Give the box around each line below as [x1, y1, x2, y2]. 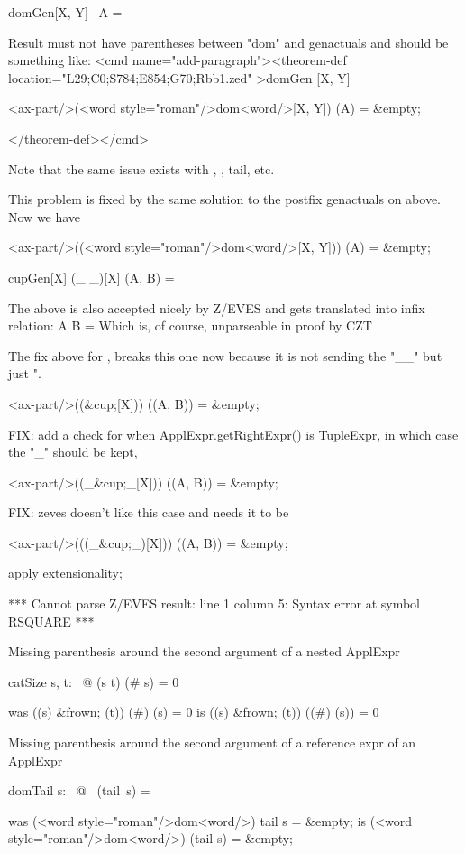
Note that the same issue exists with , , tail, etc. [8, 159, 275, 178]
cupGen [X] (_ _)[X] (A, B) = [8, 267, 175, 286]
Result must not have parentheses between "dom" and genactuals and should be [8, 32, 449, 51]
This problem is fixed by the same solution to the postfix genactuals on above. [8, 190, 441, 209]
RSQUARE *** [8, 611, 95, 630]
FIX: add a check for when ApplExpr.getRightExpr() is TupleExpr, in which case [8, 424, 459, 443]
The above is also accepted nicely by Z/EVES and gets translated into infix [8, 298, 425, 317]
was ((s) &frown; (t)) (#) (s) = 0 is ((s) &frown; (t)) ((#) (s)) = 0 [8, 702, 379, 721]
